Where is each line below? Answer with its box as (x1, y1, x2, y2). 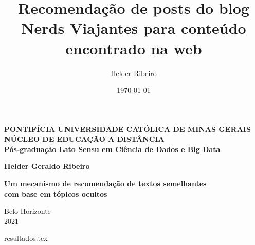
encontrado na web (65, 37, 202, 59)
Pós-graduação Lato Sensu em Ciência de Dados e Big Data (4, 143, 221, 154)
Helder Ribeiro (111, 67, 157, 78)
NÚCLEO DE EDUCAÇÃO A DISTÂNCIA (4, 134, 165, 144)
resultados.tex (4, 233, 48, 243)
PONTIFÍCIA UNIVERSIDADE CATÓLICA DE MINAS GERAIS (4, 123, 251, 134)
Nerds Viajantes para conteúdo (21, 17, 246, 39)
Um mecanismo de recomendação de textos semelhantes (4, 178, 207, 189)
